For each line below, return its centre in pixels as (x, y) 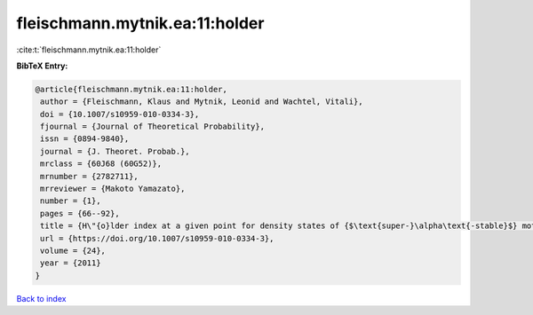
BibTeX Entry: (42, 66)
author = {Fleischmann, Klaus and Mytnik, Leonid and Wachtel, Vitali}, (202, 102)
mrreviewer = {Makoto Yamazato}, (113, 189)
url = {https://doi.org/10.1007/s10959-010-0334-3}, (157, 238)
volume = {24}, (73, 251)
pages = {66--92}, (80, 213)
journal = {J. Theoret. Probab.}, (115, 151)
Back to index (41, 298)
